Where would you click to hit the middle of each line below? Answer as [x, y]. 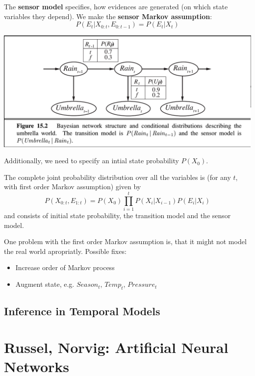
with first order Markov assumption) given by [73, 187]
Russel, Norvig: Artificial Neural [116, 347]
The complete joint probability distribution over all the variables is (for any [117, 177]
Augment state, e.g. [45, 284]
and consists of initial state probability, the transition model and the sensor [117, 215]
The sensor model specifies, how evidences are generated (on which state [116, 6]
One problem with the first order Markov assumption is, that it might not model [125, 241]
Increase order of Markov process [65, 267]
